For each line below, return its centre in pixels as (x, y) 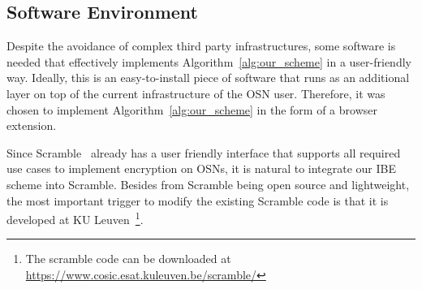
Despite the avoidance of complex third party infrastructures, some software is (201, 46)
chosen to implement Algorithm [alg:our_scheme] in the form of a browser (192, 109)
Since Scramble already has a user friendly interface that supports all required (204, 152)
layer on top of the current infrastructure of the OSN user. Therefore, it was (196, 93)
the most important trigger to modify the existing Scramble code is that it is (198, 200)
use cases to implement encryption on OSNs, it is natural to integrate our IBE (202, 168)
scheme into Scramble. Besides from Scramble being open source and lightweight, (208, 184)
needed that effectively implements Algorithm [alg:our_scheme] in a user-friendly (209, 61)
